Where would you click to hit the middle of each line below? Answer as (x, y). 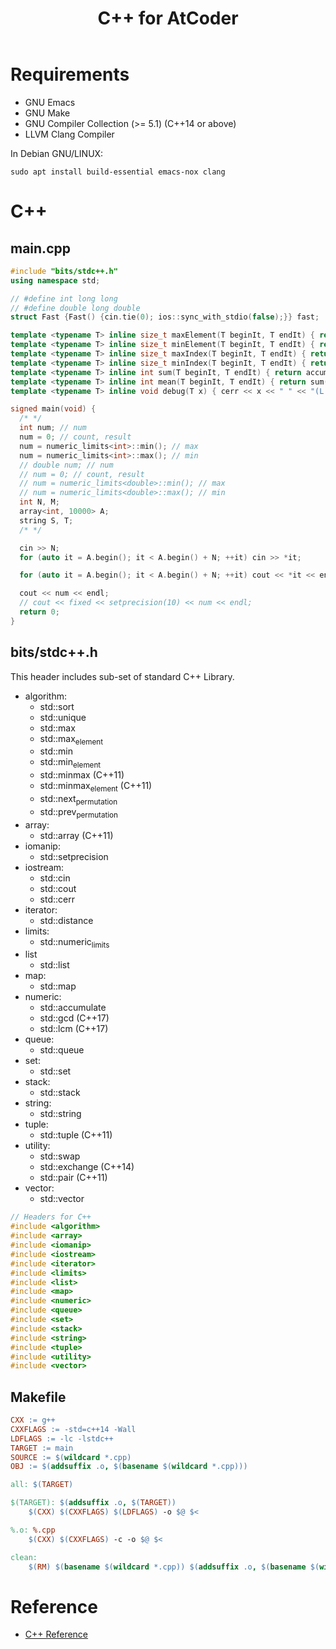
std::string (60, 1114)
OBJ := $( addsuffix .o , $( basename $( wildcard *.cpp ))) (129, 1467)
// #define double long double (75, 308)
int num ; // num (53, 428)
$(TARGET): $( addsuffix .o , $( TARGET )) (93, 1503)
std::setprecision (74, 856)
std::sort (57, 706)
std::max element (71, 739)
